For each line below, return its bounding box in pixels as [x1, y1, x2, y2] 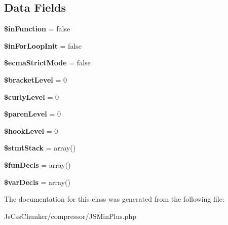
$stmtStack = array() [4, 142, 76, 153]
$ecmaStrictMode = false [4, 57, 91, 68]
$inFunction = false [4, 23, 70, 34]
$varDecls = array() [4, 176, 70, 187]
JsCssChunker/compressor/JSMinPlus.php [4, 210, 136, 221]
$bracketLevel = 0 [4, 74, 67, 85]
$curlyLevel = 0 [4, 91, 59, 102]
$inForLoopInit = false [4, 40, 82, 51]
